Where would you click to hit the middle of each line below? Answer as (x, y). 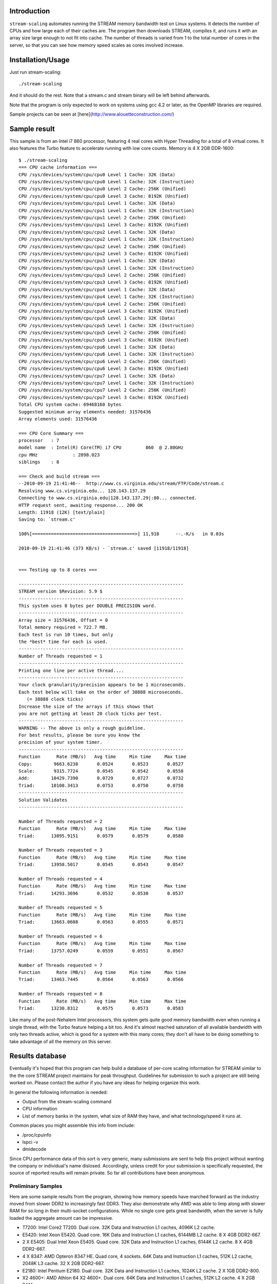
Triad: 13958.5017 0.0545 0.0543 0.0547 (101, 865)
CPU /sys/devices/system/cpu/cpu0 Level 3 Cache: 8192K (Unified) (104, 196)
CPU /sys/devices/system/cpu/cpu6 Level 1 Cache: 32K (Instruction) (106, 354)
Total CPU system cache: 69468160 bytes (70, 405)
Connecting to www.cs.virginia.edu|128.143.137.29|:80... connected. (108, 498)
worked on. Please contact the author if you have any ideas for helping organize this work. (105, 1083)
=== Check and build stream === (59, 477)
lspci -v (30, 1142)
